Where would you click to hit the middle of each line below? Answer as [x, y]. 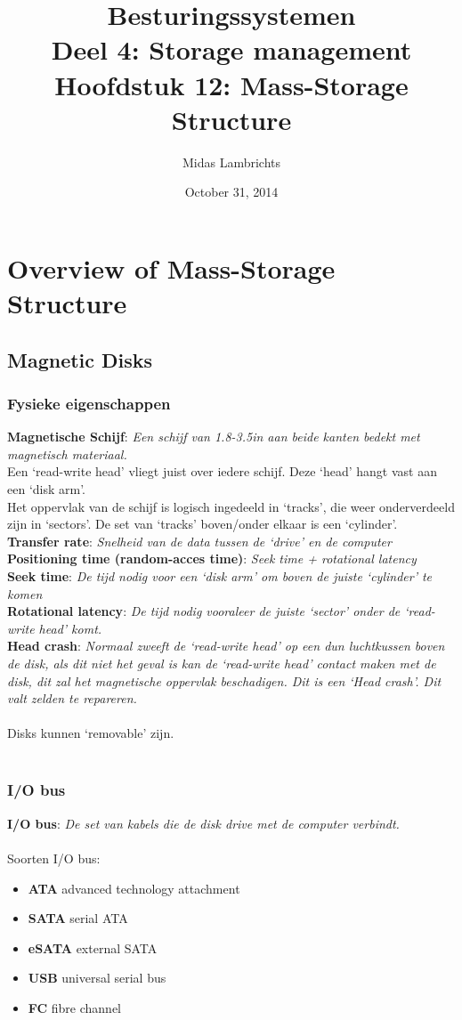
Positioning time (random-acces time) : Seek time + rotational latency [212, 559]
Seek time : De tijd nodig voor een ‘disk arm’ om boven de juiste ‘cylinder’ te [220, 576]
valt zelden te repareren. [72, 698]
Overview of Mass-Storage [171, 267]
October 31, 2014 [231, 192]
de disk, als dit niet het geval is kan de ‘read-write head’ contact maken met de [222, 663]
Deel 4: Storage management [231, 49]
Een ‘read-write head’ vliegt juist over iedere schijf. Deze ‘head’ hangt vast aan [222, 471]
